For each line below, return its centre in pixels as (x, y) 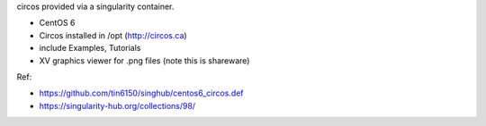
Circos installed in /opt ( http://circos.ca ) (113, 35)
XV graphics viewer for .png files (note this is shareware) (144, 60)
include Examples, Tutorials (90, 48)
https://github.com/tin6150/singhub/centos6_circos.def (141, 93)
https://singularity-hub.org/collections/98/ (117, 105)
